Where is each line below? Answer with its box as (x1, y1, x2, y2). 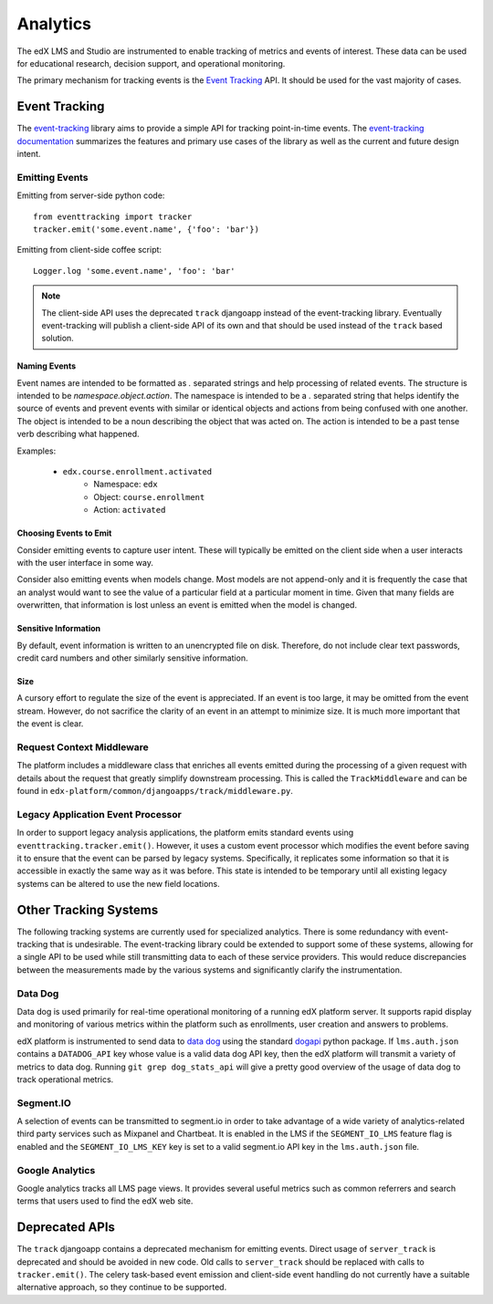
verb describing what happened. (16, 429, 141, 440)
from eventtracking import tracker (33, 211, 193, 222)
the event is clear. (16, 718, 84, 729)
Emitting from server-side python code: (16, 190, 165, 201)
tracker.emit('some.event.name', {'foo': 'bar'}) (33, 224, 260, 235)
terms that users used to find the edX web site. (16, 1195, 194, 1206)
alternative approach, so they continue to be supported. (16, 1282, 227, 1293)
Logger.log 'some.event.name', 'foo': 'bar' (33, 266, 236, 276)
